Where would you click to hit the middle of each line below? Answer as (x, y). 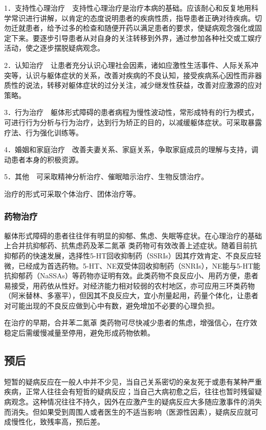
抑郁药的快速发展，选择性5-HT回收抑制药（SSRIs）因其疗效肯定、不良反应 (129, 255)
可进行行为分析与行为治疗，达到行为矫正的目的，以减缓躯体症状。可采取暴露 (133, 122)
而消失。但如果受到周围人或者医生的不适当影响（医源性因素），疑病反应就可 (131, 411)
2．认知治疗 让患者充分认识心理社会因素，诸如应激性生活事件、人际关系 (128, 65)
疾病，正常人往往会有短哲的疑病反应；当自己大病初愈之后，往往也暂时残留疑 (133, 391)
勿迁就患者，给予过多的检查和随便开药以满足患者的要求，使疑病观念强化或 (129, 28)
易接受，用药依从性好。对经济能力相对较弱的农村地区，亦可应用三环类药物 (129, 285)
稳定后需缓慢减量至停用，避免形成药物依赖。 (79, 333)
